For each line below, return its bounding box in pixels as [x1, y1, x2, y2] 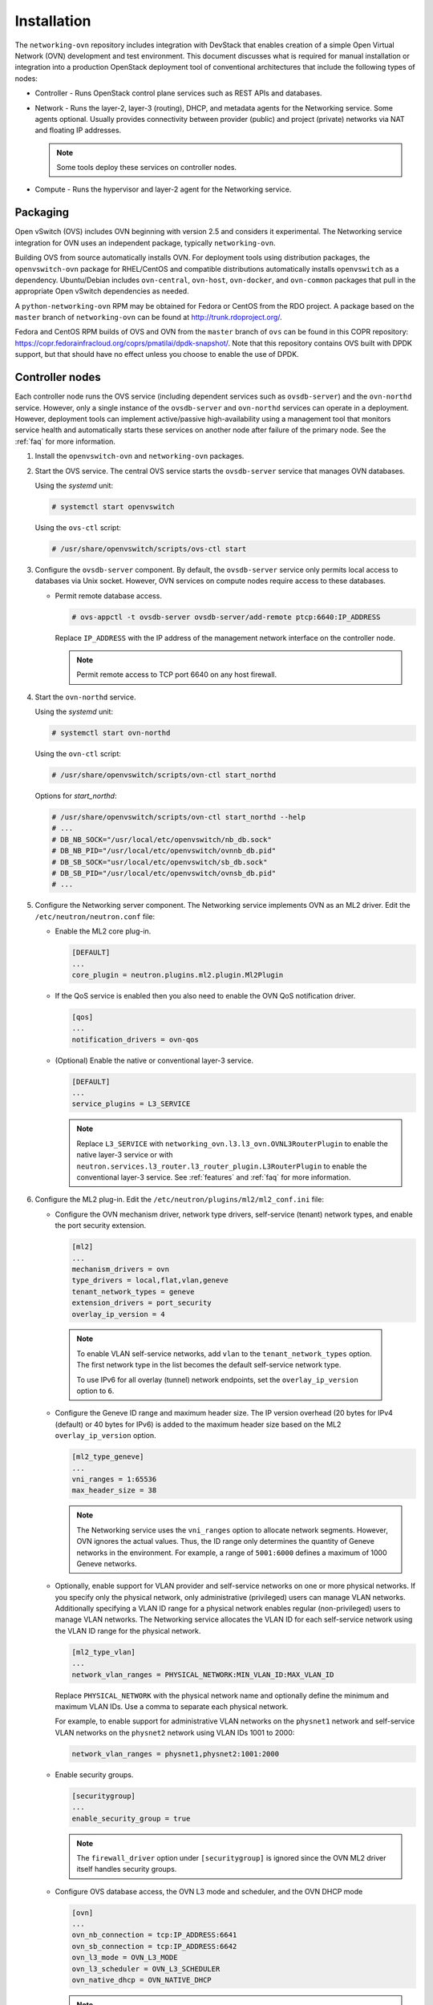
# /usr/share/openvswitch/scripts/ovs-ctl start [51, 544, 247, 553]
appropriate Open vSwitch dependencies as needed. [14, 286, 189, 296]
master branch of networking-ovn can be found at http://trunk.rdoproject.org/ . [14, 313, 282, 322]
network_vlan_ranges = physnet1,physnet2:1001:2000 [71, 1749, 280, 1758]
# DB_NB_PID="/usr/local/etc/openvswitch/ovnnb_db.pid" [51, 846, 277, 856]
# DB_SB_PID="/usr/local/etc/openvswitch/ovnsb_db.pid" [51, 869, 277, 878]
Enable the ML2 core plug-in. [55, 926, 152, 936]
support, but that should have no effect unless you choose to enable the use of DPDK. [14, 350, 300, 359]
